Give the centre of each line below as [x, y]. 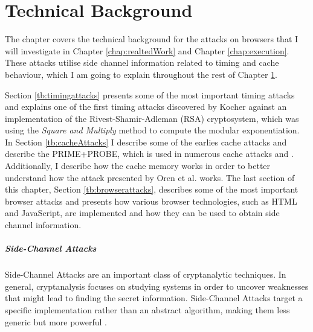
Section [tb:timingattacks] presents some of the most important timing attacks [150, 94]
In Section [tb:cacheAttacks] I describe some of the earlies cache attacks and [146, 142]
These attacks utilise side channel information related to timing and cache [142, 62]
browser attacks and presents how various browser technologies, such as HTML [151, 201]
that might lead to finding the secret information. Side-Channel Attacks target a [154, 298]
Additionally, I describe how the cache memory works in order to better [138, 166]
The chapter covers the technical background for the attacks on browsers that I [152, 39]
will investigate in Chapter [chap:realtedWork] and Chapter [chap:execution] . [147, 50]
